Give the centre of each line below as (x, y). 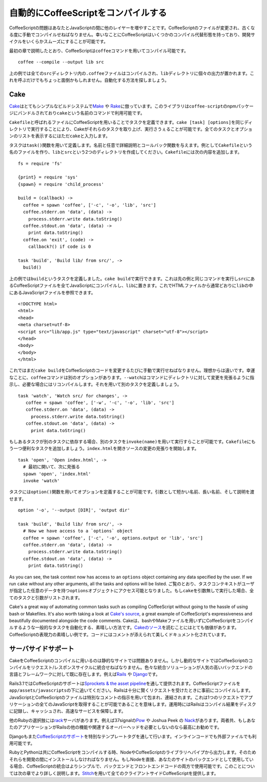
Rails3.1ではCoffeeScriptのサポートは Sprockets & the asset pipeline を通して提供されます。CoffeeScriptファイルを (125, 683)
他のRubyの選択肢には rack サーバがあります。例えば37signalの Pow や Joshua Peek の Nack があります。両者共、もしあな (132, 720)
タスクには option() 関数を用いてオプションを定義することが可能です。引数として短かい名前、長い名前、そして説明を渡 (132, 492)
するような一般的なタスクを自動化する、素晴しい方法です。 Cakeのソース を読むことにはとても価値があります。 (126, 627)
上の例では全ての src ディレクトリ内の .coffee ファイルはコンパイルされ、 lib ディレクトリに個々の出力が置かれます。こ (132, 73)
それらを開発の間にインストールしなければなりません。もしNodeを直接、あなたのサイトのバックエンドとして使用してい (132, 759)
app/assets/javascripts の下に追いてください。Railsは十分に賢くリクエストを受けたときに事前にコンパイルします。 (131, 690)
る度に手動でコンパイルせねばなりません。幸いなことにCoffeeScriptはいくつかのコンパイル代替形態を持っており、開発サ (132, 34)
